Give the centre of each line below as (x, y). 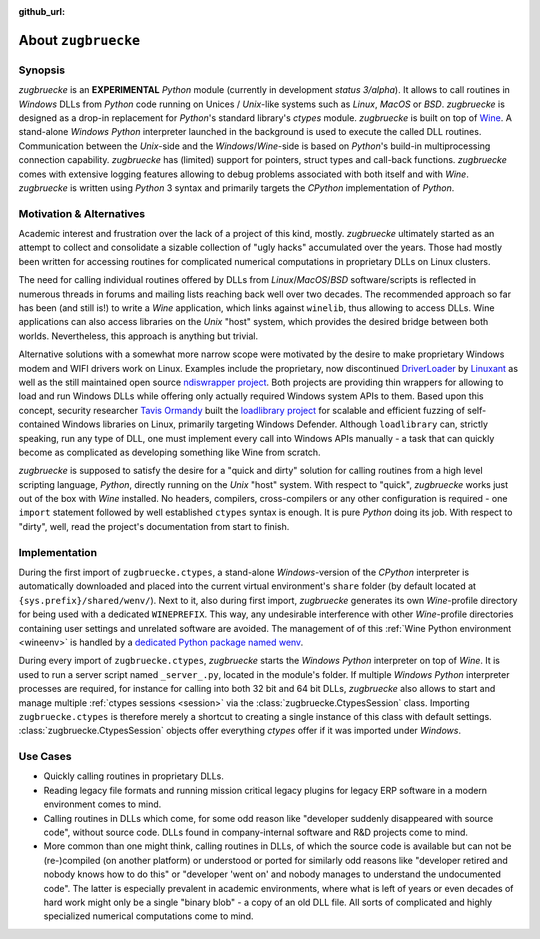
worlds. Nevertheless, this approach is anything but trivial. (138, 336)
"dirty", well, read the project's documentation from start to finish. (154, 526)
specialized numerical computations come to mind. (148, 916)
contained (39, 424)
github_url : (41, 11)
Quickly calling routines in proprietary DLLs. (134, 776)
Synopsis (41, 70)
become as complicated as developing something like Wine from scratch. (169, 452)
